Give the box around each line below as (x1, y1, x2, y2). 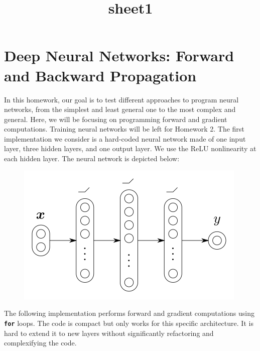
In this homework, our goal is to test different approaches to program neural (4, 94, 239, 104)
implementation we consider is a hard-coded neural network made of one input (4, 133, 246, 144)
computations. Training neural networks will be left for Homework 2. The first (4, 124, 244, 134)
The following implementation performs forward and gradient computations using (4, 308, 255, 318)
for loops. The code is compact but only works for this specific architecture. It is (4, 317, 253, 328)
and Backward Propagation (4, 65, 197, 85)
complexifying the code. (4, 337, 77, 348)
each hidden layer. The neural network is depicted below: (4, 153, 180, 164)
